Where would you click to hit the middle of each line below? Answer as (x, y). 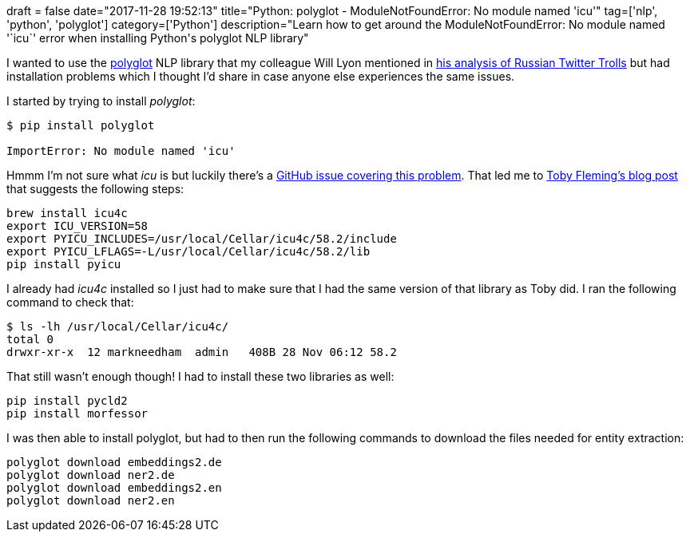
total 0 (30, 339)
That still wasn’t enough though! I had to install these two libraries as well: (200, 376)
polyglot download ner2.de (91, 475)
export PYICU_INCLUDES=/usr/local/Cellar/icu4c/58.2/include (202, 239)
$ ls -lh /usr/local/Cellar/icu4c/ (118, 326)
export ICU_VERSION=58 (77, 226)
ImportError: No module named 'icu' (121, 151)
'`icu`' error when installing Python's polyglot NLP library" (158, 38)
